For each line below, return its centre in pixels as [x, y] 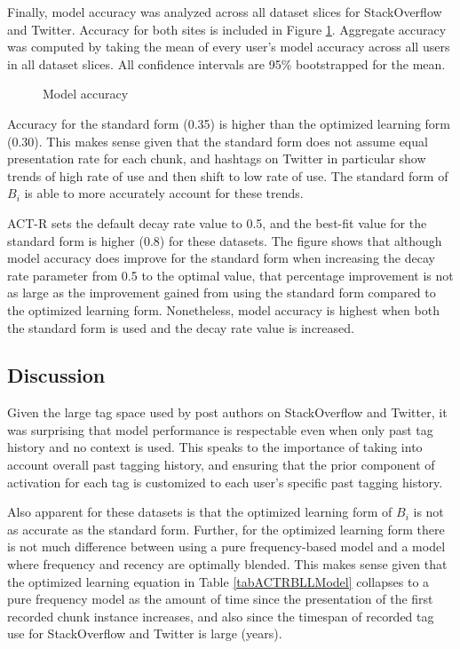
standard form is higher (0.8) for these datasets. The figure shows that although [225, 240]
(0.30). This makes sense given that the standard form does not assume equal [218, 141]
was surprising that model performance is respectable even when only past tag [220, 429]
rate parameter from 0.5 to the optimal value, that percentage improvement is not [230, 275]
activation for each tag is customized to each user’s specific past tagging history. [225, 482]
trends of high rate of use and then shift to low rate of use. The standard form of [228, 175]
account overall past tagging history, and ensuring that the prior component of [221, 465]
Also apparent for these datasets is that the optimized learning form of [200, 512]
